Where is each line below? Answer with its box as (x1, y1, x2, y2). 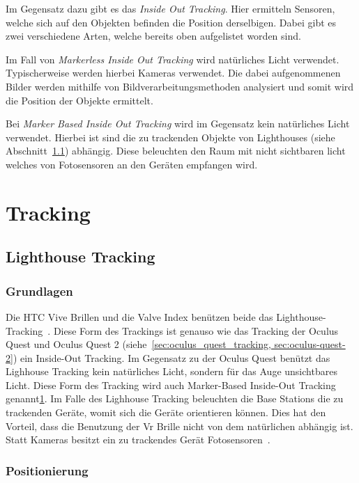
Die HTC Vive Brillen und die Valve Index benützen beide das (6, 309, 273, 324)
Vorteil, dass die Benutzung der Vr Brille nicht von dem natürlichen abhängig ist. (6, 418, 353, 433)
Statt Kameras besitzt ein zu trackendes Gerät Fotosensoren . (6, 432, 270, 447)
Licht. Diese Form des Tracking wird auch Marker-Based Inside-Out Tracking (6, 377, 336, 392)
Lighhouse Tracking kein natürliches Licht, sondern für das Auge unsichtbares (6, 364, 337, 379)
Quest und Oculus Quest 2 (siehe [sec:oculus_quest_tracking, (6, 337, 271, 351)
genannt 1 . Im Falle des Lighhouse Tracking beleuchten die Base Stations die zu (6, 391, 344, 406)
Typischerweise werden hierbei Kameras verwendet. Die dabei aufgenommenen (6, 65, 341, 80)
